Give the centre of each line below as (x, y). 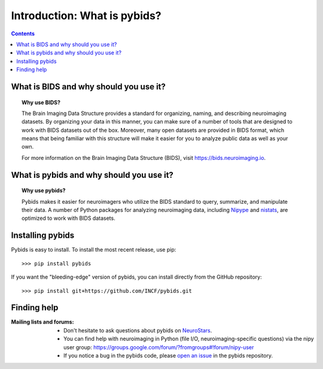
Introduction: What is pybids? (86, 16)
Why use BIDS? (41, 102)
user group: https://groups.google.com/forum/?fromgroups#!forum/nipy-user (159, 347)
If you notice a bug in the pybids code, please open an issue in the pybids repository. (168, 355)
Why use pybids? (44, 190)
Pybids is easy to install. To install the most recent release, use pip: (94, 250)
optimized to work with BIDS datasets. (69, 218)
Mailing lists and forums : (42, 322)
